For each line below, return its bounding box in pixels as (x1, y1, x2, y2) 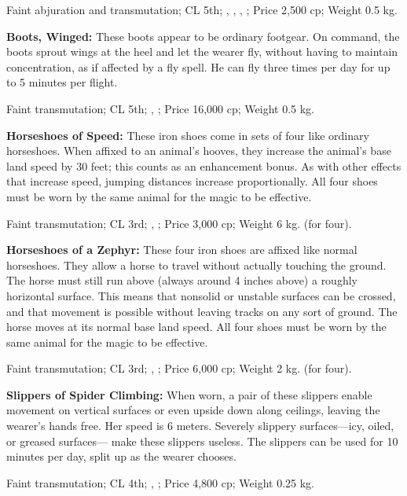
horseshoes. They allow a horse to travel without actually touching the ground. (6, 256, 387, 273)
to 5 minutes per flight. (6, 74, 118, 90)
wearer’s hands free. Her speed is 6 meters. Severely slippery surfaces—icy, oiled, (6, 417, 394, 434)
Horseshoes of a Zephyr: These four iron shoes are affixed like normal (6, 241, 357, 258)
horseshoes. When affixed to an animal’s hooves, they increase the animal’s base (6, 142, 391, 159)
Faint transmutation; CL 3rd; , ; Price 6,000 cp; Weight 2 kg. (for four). (6, 360, 352, 377)
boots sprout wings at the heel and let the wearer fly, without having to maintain (6, 43, 398, 60)
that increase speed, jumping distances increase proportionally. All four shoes (6, 173, 378, 189)
